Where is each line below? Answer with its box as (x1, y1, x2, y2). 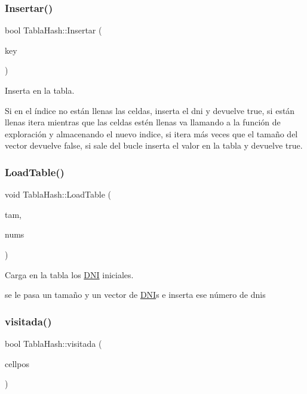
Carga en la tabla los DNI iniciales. (5, 268, 134, 281)
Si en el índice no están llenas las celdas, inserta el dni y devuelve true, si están (5, 104, 295, 116)
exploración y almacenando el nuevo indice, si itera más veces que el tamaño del (5, 127, 298, 140)
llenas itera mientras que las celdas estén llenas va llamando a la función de (5, 116, 281, 128)
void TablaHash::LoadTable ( (5, 188, 112, 201)
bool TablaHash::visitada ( (5, 337, 102, 349)
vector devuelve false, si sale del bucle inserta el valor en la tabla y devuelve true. (5, 139, 303, 152)
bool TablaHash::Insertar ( (5, 24, 102, 36)
